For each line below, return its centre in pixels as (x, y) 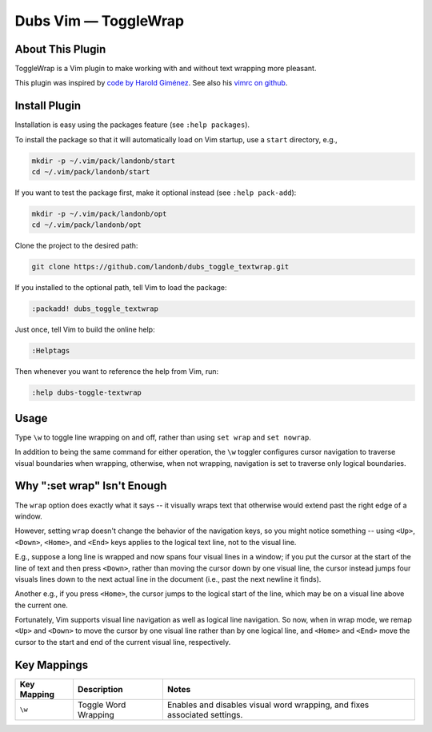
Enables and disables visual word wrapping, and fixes (268, 705)
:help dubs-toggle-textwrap (86, 393)
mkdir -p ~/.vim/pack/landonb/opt (99, 214)
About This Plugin (60, 49)
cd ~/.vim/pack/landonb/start (91, 172)
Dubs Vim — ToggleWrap (99, 21)
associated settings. (205, 714)
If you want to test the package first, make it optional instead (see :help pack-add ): (156, 193)
